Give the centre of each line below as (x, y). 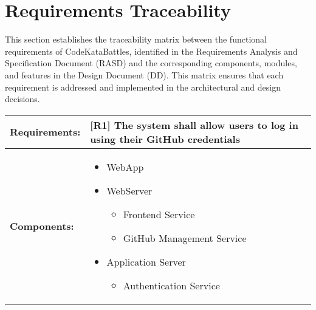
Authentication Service (171, 285)
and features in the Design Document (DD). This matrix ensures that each (144, 74)
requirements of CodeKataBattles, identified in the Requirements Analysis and (151, 51)
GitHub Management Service (185, 238)
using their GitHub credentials (165, 139)
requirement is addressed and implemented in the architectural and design (143, 87)
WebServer (129, 190)
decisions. (22, 99)
